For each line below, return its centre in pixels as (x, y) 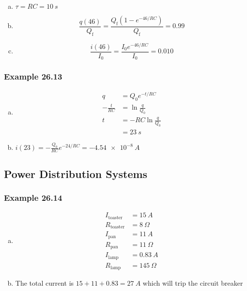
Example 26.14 (33, 197)
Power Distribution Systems (76, 173)
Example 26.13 (33, 76)
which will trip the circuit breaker (193, 283)
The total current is (45, 283)
